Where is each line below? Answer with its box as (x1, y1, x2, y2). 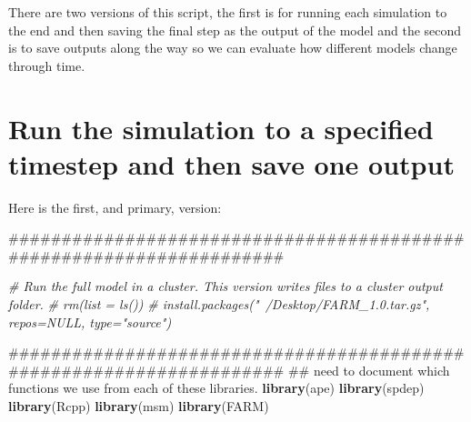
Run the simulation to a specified (8, 109, 434, 146)
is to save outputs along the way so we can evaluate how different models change (8, 38, 457, 57)
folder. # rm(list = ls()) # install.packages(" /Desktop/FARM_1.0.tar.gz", (8, 295, 430, 314)
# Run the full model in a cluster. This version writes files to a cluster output (8, 276, 443, 296)
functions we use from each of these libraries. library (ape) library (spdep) (8, 378, 425, 397)
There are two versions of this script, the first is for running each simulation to (8, 3, 447, 21)
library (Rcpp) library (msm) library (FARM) (8, 397, 269, 416)
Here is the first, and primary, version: (8, 197, 222, 216)
